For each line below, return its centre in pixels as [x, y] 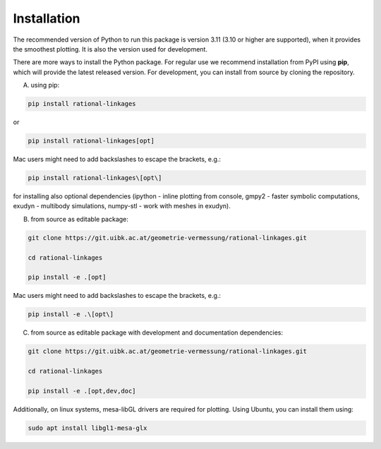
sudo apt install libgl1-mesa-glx [87, 428]
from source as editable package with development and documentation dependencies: [157, 333]
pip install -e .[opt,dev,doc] [82, 391]
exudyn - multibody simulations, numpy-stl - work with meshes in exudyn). [122, 206]
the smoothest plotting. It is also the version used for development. [110, 49]
